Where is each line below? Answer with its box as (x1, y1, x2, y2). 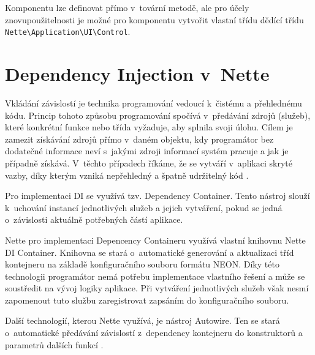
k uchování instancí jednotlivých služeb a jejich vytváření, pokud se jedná (5, 201, 283, 214)
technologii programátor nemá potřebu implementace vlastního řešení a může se (5, 269, 305, 282)
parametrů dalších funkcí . (5, 338, 104, 351)
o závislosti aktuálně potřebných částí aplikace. (5, 213, 183, 226)
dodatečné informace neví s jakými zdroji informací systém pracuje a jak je (5, 144, 289, 157)
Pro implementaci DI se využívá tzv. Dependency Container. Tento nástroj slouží (5, 189, 310, 202)
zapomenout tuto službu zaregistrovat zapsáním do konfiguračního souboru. (5, 293, 289, 306)
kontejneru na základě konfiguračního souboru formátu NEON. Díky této (5, 258, 279, 271)
